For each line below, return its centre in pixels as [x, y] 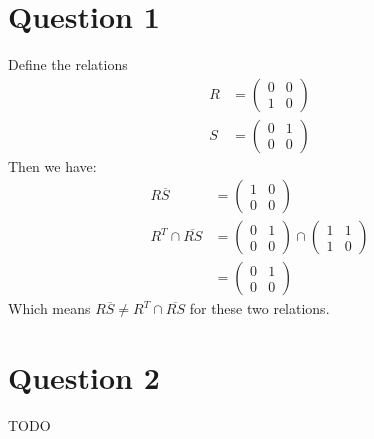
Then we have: [52, 165]
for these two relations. [259, 308]
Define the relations [68, 64]
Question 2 [84, 377]
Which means [49, 308]
